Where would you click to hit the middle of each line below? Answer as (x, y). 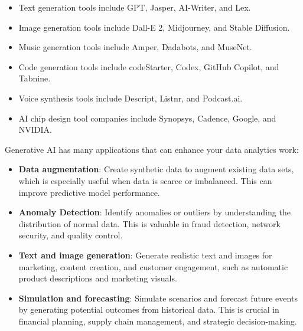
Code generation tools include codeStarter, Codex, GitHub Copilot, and (149, 66)
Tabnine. (35, 78)
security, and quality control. (71, 235)
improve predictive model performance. (89, 192)
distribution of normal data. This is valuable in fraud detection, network (149, 223)
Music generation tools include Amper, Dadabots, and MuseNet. (135, 47)
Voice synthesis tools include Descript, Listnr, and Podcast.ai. (131, 98)
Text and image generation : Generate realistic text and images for (145, 255)
